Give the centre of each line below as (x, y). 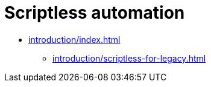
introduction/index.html (74, 39)
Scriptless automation (95, 13)
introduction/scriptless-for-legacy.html (129, 58)
